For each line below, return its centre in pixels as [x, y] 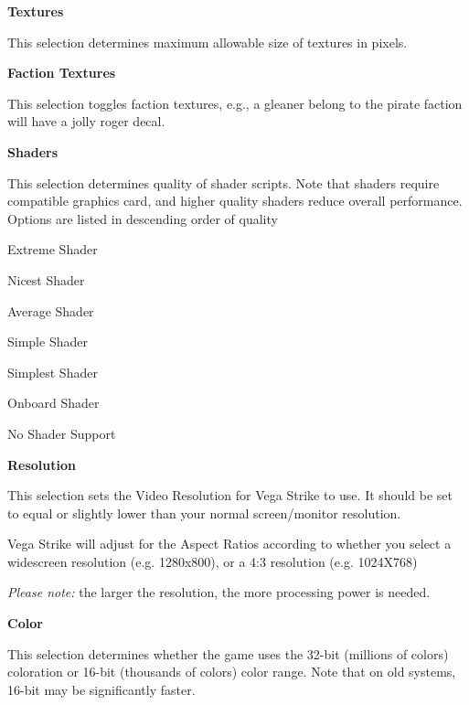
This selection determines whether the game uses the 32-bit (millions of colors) [228, 653]
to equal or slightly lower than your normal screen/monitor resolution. [204, 513]
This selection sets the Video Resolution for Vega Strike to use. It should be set [230, 495]
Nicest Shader [46, 279]
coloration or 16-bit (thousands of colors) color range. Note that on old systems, [232, 672]
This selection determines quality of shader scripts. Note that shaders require [224, 182]
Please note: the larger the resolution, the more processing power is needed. [219, 592]
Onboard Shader [53, 403]
